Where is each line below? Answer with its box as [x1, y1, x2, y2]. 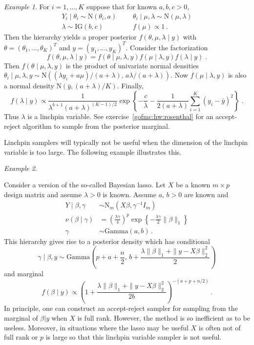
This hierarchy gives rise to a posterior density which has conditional [4, 236, 210, 246]
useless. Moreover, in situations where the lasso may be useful [4, 322, 189, 332]
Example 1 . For [4, 1, 49, 11]
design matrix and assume [4, 189, 82, 199]
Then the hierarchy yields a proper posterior [4, 31, 137, 41]
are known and [184, 189, 229, 199]
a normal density [4, 81, 54, 91]
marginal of [4, 312, 38, 323]
